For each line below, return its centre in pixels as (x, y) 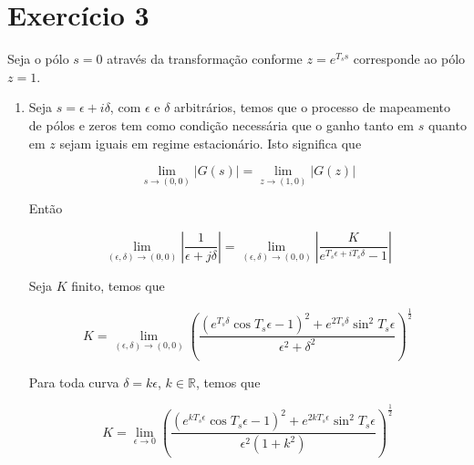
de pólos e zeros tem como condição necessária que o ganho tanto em (222, 124)
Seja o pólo (38, 59)
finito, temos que (118, 285)
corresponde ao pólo (409, 59)
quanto (447, 124)
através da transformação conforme (205, 59)
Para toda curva (74, 382)
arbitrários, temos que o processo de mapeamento (313, 107)
